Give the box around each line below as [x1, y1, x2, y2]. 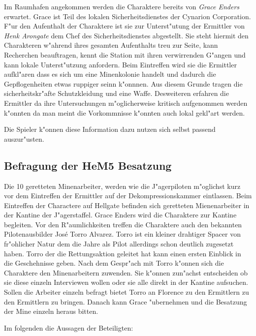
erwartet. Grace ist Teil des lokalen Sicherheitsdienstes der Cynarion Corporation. [4, 11, 251, 21]
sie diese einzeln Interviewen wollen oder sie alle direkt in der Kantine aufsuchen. [4, 277, 248, 287]
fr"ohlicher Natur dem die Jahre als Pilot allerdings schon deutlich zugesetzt [4, 239, 234, 249]
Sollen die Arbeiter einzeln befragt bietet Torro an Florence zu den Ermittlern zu [4, 287, 249, 297]
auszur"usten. [4, 133, 44, 144]
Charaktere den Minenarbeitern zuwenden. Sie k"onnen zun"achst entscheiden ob [4, 267, 248, 277]
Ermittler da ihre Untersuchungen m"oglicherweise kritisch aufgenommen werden [4, 97, 248, 108]
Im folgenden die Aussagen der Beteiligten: [4, 322, 133, 333]
